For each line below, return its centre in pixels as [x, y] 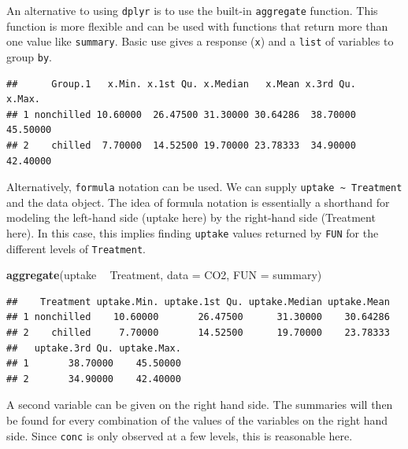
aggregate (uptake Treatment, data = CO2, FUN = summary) [164, 275]
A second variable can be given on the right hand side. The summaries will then [200, 405]
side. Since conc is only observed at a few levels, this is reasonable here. [180, 435]
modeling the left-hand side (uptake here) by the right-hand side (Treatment [191, 217]
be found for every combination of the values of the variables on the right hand [197, 420]
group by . [29, 56]
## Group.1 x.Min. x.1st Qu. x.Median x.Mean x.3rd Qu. [181, 84]
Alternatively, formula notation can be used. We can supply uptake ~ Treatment [204, 187]
